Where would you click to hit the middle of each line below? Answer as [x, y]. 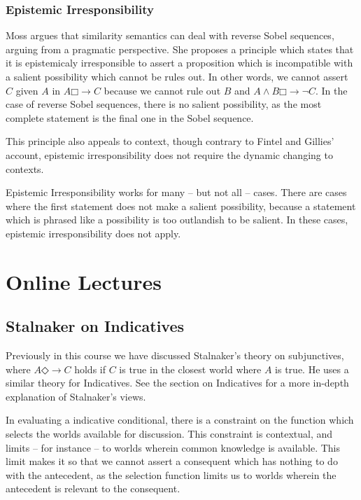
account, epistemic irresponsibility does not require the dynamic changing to [169, 154]
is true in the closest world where [190, 369]
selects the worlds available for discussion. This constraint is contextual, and [169, 434]
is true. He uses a [312, 369]
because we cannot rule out [162, 90]
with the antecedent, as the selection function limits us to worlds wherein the [171, 474]
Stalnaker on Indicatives [95, 326]
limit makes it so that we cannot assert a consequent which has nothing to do [172, 461]
